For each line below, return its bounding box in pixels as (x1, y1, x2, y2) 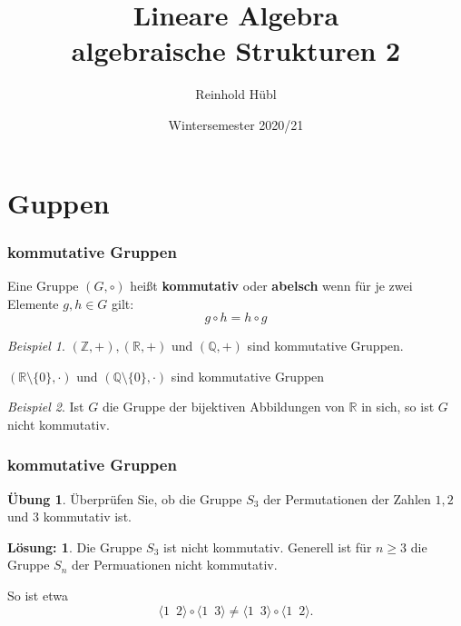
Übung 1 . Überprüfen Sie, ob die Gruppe (7, 489, 242, 508)
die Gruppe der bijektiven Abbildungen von (102, 397, 345, 416)
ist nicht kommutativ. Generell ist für (162, 537, 372, 556)
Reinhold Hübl (195, 84, 277, 104)
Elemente (7, 293, 59, 313)
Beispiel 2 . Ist (7, 397, 84, 416)
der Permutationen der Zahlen (263, 489, 431, 508)
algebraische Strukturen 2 (71, 32, 401, 69)
